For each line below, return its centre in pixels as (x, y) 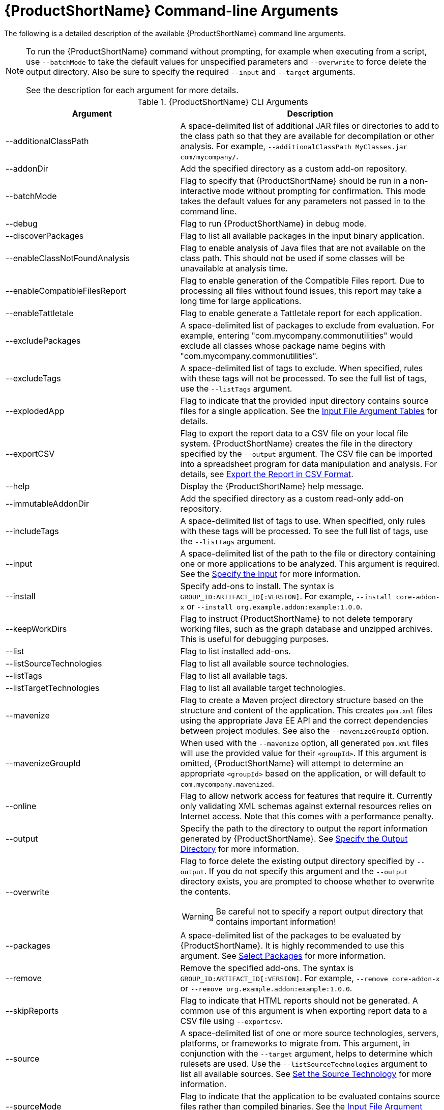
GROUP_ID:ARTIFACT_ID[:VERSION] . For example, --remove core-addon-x (310, 978)
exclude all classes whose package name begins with (283, 345)
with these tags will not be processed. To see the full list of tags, (303, 378)
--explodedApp (35, 411)
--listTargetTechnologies (53, 688)
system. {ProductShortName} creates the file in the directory (297, 443)
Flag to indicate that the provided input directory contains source (304, 400)
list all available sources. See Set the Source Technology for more (306, 1074)
